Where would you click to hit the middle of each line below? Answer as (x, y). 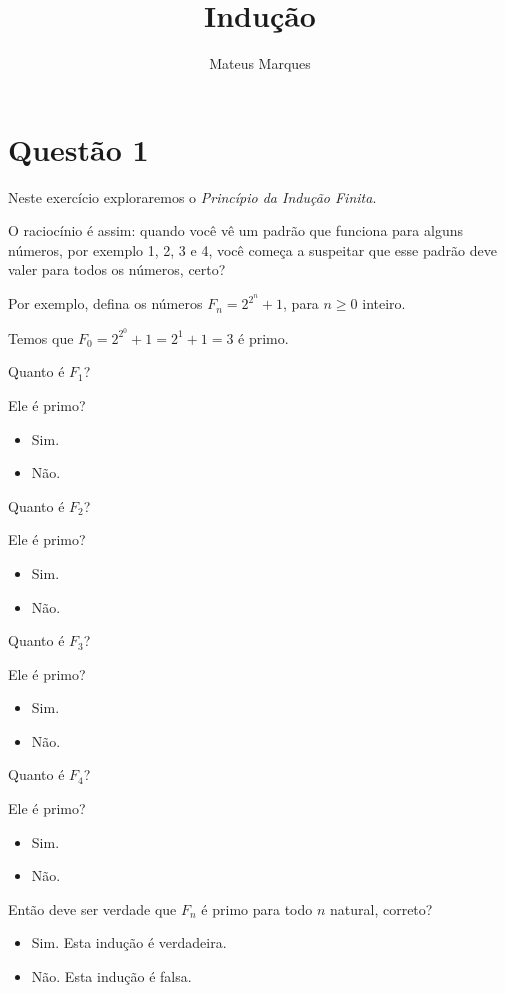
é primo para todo (257, 908)
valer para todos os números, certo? (117, 269)
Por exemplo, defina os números (105, 303)
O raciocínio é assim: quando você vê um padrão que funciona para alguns (235, 230)
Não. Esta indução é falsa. (111, 976)
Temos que (41, 337)
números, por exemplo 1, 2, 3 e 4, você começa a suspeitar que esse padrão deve (252, 249)
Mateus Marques (260, 63)
